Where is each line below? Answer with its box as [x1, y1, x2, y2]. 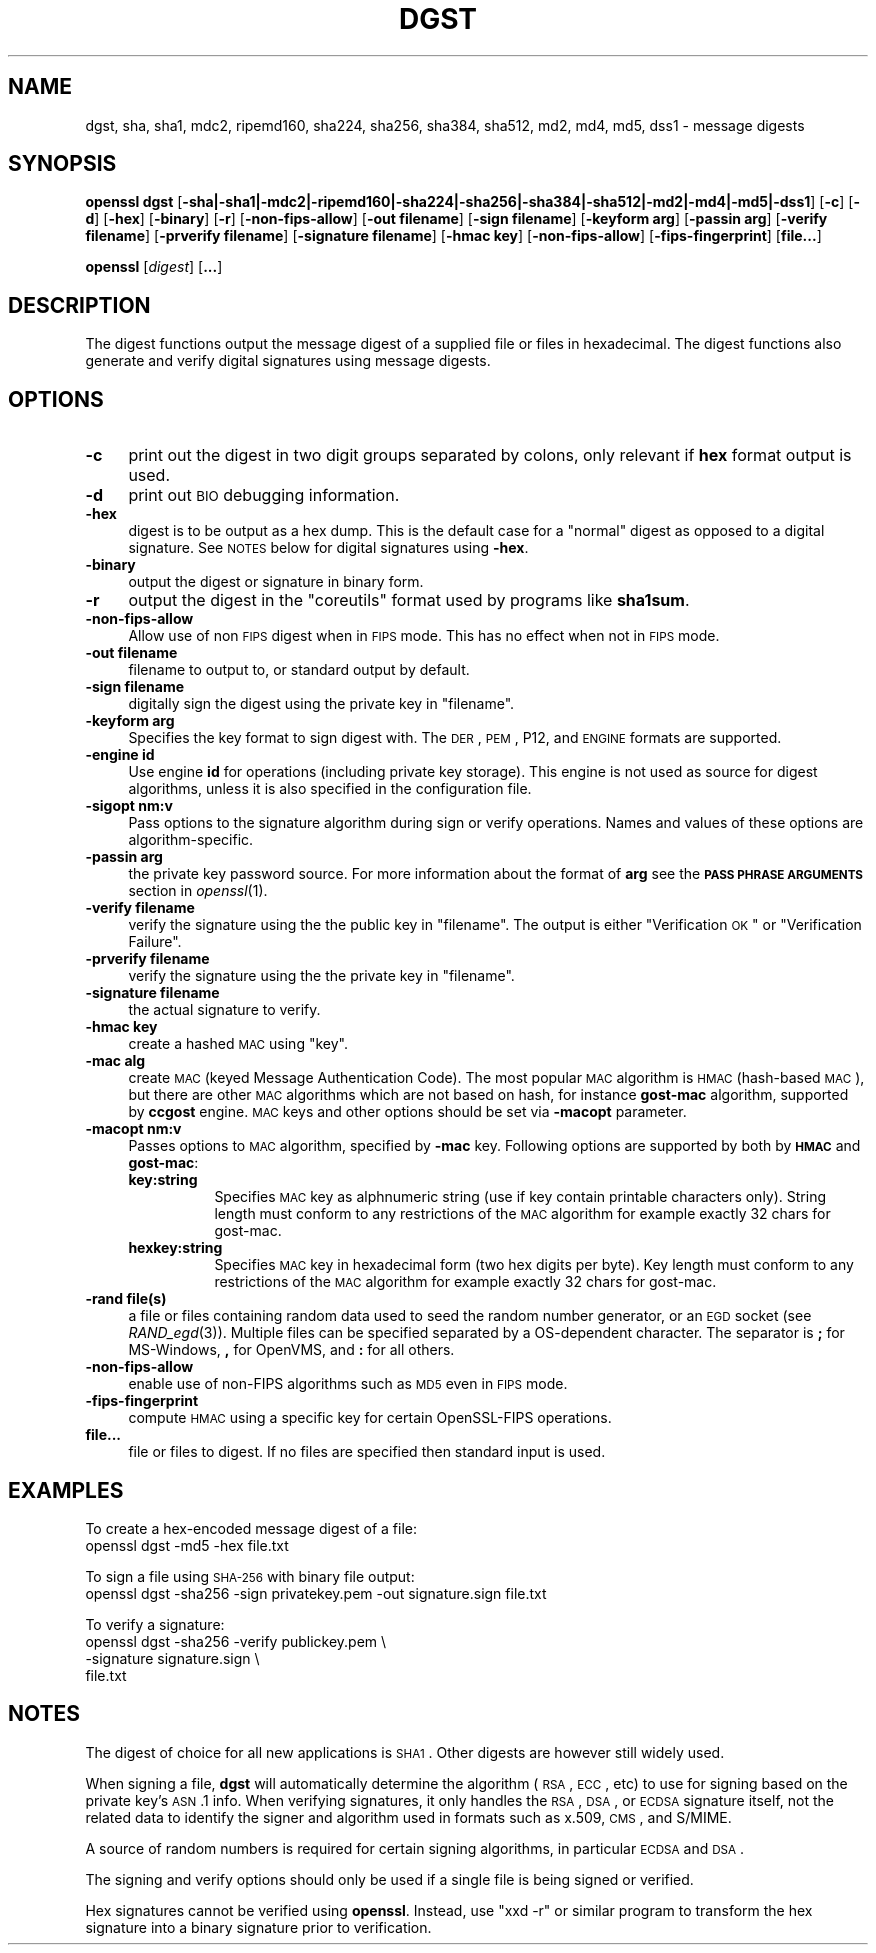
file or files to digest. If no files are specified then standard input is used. [128, 1443, 606, 1461]
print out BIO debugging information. [128, 485, 400, 506]
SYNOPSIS [8, 151, 117, 177]
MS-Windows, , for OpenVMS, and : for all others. [128, 1341, 455, 1359]
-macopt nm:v [85, 1120, 182, 1138]
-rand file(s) [85, 1290, 167, 1308]
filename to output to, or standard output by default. [128, 661, 470, 679]
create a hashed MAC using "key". [128, 1035, 348, 1053]
